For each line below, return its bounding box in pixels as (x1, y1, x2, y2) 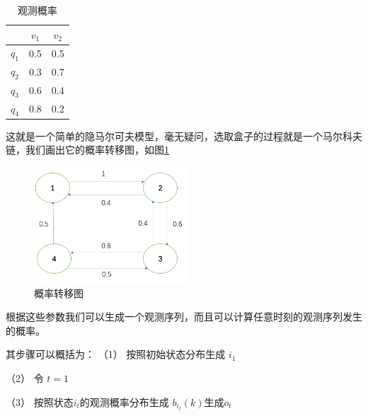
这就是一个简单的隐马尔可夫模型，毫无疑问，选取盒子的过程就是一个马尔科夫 (6, 128, 362, 143)
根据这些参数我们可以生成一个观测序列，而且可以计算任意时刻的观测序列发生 (6, 309, 362, 324)
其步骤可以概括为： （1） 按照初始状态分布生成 (6, 347, 226, 362)
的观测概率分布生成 (79, 394, 169, 409)
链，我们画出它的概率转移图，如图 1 (6, 142, 169, 157)
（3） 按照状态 (6, 394, 74, 409)
